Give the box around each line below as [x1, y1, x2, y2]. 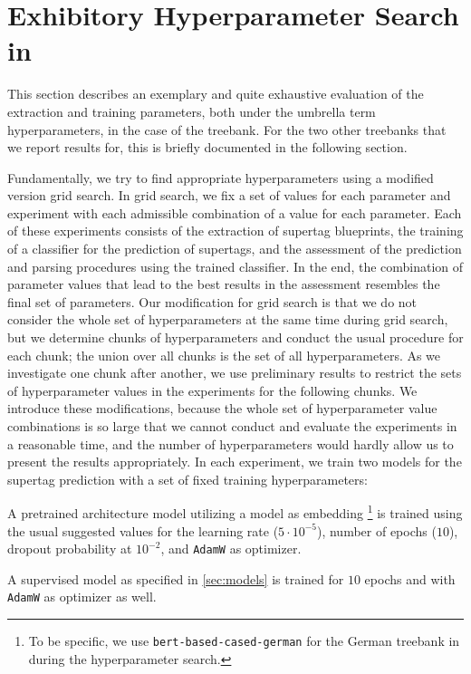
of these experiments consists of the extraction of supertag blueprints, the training [7, 221, 464, 240]
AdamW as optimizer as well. [7, 587, 157, 606]
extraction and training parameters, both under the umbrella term [7, 101, 376, 120]
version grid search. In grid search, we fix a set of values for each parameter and [7, 186, 451, 205]
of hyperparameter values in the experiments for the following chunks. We [7, 380, 418, 400]
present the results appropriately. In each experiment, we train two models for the [7, 452, 462, 471]
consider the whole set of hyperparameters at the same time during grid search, [7, 310, 448, 329]
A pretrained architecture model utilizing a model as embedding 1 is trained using [7, 501, 463, 523]
